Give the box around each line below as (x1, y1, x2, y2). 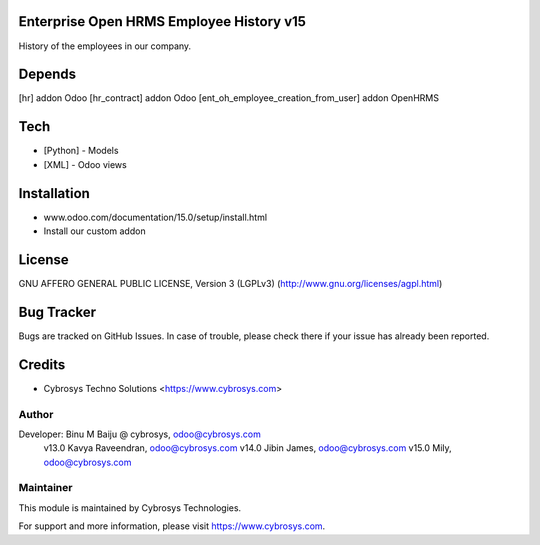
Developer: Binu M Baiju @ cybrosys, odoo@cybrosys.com (18, 428, 262, 440)
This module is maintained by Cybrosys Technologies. (18, 501, 242, 514)
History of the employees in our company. (18, 40, 192, 52)
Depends (18, 66, 77, 83)
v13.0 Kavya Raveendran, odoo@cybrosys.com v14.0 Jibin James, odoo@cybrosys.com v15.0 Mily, (43, 442, 452, 454)
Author (18, 407, 54, 421)
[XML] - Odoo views (43, 158, 127, 170)
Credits (18, 356, 66, 373)
